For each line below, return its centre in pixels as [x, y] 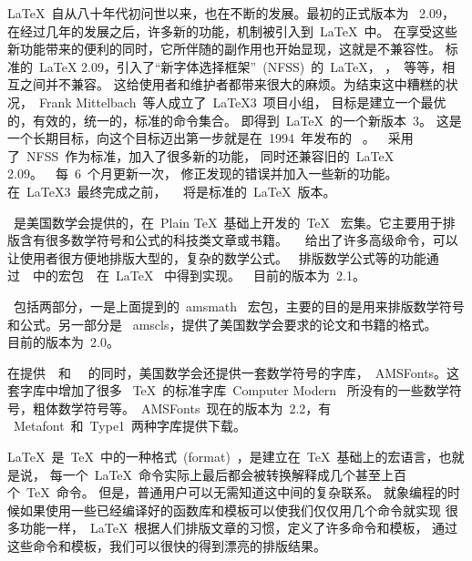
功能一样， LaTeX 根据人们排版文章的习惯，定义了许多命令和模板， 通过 [239, 528]
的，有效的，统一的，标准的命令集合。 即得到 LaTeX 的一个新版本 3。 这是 [235, 120]
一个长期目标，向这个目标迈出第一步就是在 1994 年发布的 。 [191, 138]
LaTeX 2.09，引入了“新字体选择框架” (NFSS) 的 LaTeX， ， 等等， [241, 66]
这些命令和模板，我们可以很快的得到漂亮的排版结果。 [167, 546]
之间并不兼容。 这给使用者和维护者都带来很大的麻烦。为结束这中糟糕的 [232, 84]
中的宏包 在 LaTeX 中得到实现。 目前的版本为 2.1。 [199, 275]
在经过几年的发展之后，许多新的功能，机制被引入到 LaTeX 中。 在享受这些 [233, 31]
